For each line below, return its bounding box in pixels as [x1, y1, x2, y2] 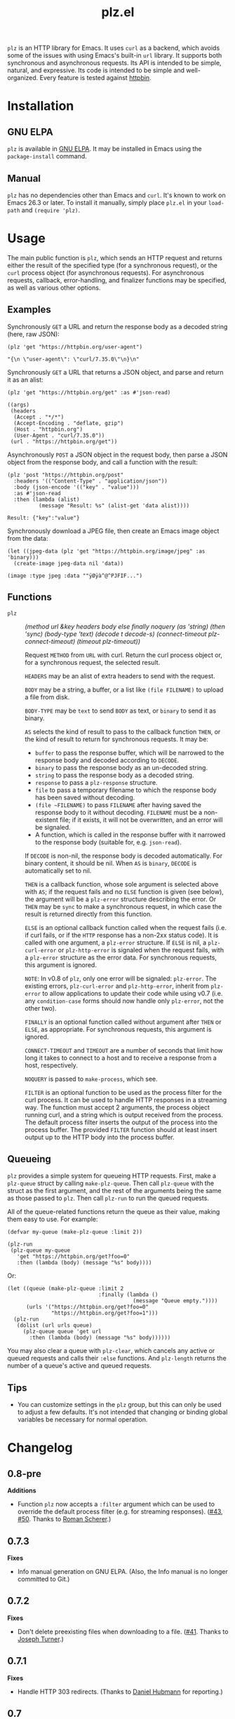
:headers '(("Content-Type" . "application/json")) [13, 478, 168, 485]
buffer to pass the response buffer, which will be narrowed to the [34, 748, 224, 757]
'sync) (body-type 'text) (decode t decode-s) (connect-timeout [25, 629, 207, 638]
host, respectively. [25, 1060, 79, 1070]
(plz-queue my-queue [10, 1247, 71, 1254]
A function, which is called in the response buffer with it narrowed [34, 830, 226, 839]
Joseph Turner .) [17, 1635, 65, 1643]
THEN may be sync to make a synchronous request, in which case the [25, 902, 222, 910]
